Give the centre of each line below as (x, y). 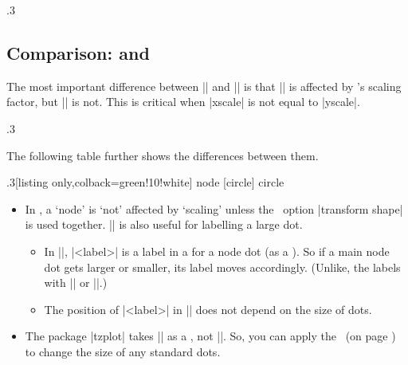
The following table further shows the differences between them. (163, 155)
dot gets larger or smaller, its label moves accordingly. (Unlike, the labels (222, 267)
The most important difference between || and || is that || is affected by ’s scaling (204, 86)
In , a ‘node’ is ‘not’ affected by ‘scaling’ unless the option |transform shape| (214, 208)
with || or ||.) (76, 283)
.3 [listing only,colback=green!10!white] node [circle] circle (145, 182)
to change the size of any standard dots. (123, 351)
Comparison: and (78, 52)
